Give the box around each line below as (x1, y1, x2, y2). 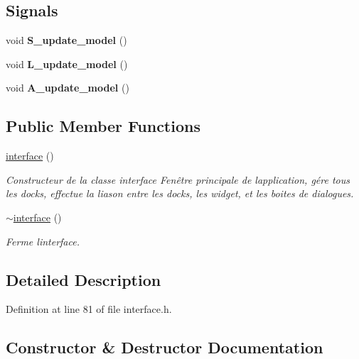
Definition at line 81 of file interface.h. (6, 302, 172, 316)
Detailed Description (6, 268, 161, 290)
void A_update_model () (6, 80, 129, 95)
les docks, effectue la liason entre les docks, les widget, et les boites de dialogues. (6, 186, 354, 201)
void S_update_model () (6, 33, 127, 48)
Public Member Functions (6, 115, 200, 137)
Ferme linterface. (6, 233, 80, 248)
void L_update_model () (6, 56, 128, 71)
